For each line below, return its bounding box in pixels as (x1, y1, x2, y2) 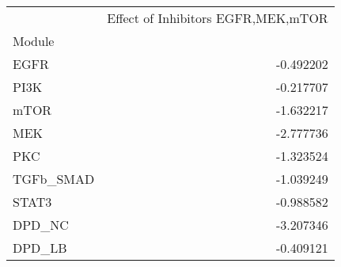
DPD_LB (13, 238, 67, 257)
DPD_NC (13, 216, 69, 234)
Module (13, 32, 55, 50)
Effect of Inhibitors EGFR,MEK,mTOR (107, 9, 328, 27)
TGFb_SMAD (13, 170, 95, 188)
